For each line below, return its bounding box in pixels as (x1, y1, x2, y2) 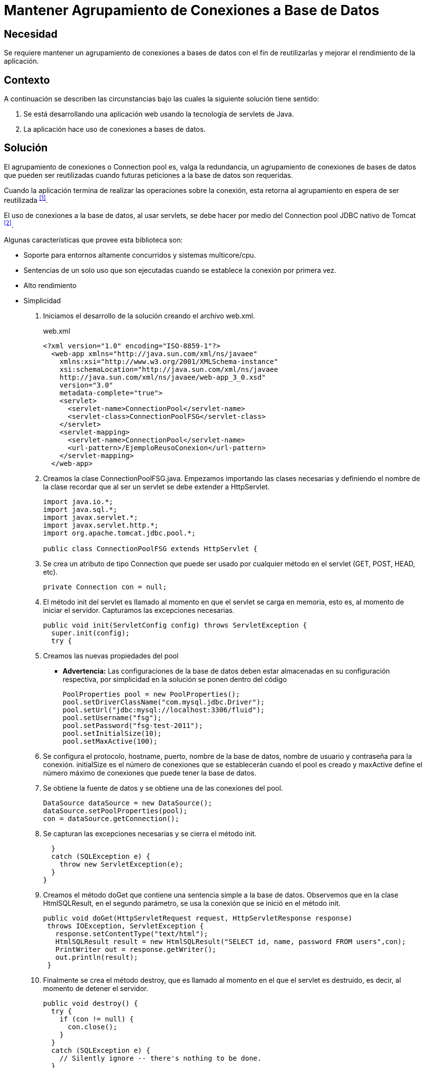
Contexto (4, 73, 50, 86)
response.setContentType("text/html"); (55, 930, 208, 938)
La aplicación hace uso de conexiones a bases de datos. (23, 125, 206, 134)
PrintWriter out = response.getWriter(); (55, 946, 217, 954)
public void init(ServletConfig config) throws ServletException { (43, 621, 307, 630)
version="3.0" (59, 381, 113, 389)
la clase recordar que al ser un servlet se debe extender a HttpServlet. (43, 483, 269, 491)
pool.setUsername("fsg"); (63, 714, 162, 722)
